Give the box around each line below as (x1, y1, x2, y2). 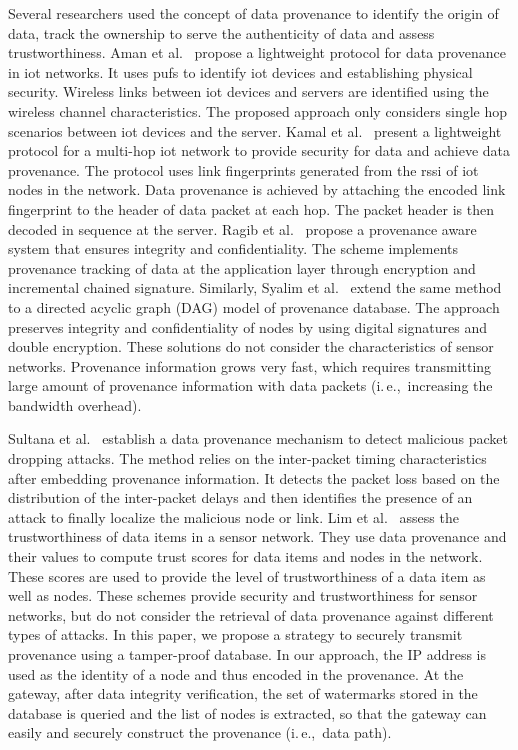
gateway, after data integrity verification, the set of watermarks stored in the (8, 683, 478, 704)
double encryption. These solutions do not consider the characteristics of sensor (8, 336, 494, 357)
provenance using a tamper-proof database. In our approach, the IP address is (8, 644, 487, 664)
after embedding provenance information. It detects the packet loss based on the (8, 467, 500, 488)
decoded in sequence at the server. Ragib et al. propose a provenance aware (8, 218, 477, 239)
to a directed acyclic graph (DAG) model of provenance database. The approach (8, 296, 500, 317)
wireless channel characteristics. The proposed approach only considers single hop (8, 100, 507, 121)
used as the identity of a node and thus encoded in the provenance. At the (8, 663, 464, 684)
